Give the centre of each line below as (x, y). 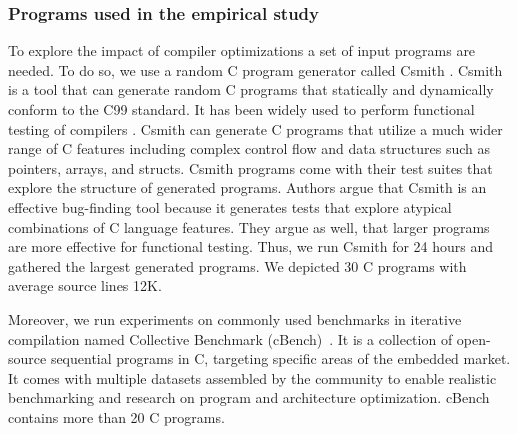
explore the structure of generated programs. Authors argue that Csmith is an (247, 187)
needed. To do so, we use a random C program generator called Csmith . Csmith (255, 69)
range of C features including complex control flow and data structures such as (249, 148)
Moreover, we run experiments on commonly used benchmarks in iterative (235, 318)
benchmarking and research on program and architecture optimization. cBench (249, 397)
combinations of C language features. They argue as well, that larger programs (249, 226)
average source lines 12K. (85, 285)
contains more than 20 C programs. (116, 416)
